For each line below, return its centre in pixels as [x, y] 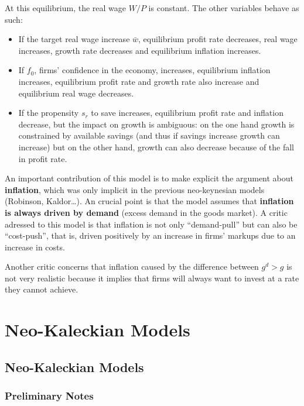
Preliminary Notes [49, 396]
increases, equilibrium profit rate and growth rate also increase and [139, 81]
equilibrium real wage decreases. [76, 93]
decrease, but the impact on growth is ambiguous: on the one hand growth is [156, 124]
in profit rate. [43, 158]
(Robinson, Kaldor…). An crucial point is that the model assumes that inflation [149, 201]
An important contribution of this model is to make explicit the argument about [149, 178]
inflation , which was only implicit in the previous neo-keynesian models [135, 189]
